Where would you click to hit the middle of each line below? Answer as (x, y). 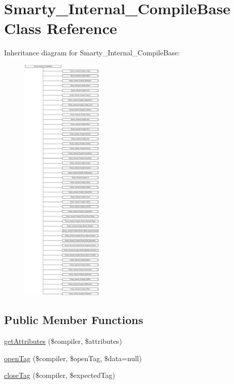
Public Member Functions (74, 320)
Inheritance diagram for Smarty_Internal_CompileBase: (92, 53)
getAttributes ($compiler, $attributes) (63, 341)
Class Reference (61, 28)
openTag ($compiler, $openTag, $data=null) (73, 358)
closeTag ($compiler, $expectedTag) (60, 375)
